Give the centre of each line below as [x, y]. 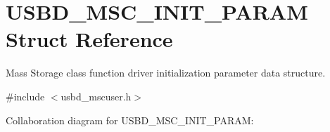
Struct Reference [89, 39]
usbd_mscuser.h [96, 96]
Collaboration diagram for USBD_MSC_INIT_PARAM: [130, 120]
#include [25, 96]
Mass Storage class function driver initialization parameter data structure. [166, 73]
